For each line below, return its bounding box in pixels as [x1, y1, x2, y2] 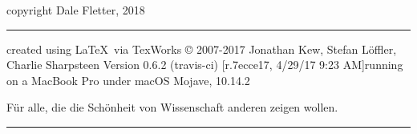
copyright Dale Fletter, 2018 [6, 2, 145, 18]
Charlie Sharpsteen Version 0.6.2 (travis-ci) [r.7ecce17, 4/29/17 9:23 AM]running [6, 56, 403, 73]
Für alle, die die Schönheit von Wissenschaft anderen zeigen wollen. [6, 99, 338, 116]
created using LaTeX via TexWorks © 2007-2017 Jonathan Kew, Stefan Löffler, [6, 40, 397, 57]
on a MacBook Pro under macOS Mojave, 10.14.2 [6, 71, 250, 88]
